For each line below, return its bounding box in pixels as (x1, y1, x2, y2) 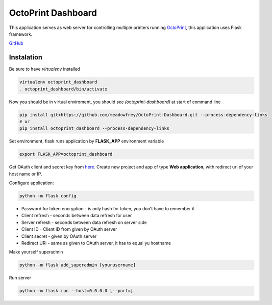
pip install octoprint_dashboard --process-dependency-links (19, 126, 170, 131)
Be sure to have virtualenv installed (9, 66, 80, 72)
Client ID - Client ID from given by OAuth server (21, 226, 117, 232)
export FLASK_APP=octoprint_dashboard (19, 151, 113, 157)
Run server (9, 275, 31, 281)
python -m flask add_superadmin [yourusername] (19, 262, 136, 268)
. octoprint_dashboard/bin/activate (19, 86, 108, 92)
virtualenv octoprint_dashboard (19, 79, 98, 85)
